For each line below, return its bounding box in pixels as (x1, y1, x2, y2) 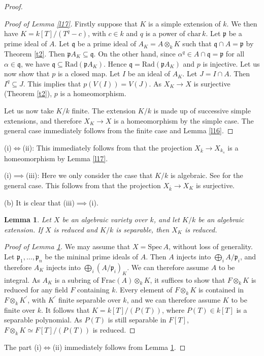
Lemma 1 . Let (4, 214, 51, 225)
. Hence (104, 58, 127, 69)
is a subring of (54, 274, 99, 285)
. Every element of (115, 284, 173, 295)
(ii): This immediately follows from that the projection (22, 142, 192, 153)
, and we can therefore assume (126, 294, 221, 305)
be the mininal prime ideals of (45, 251, 138, 261)
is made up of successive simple (153, 105, 251, 115)
